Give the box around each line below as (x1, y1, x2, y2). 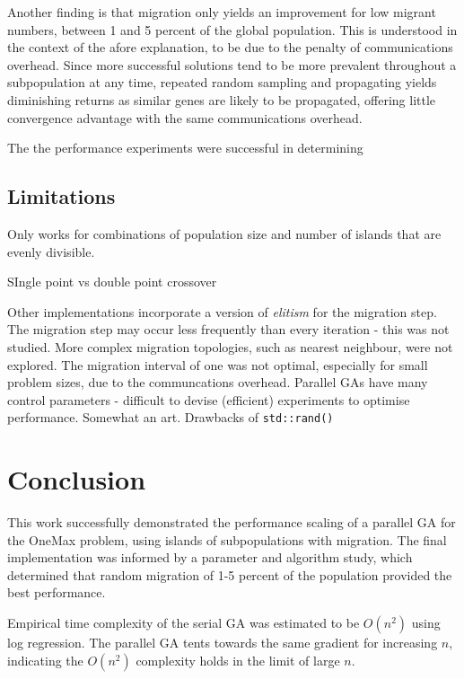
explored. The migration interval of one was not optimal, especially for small (7, 355, 428, 374)
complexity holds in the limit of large (136, 650, 340, 669)
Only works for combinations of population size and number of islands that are (7, 224, 442, 242)
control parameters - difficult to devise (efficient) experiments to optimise (7, 390, 410, 409)
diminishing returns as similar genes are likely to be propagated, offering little (7, 90, 436, 109)
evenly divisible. (7, 242, 95, 260)
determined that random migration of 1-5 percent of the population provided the (7, 565, 452, 584)
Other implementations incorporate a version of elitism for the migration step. (7, 302, 437, 321)
